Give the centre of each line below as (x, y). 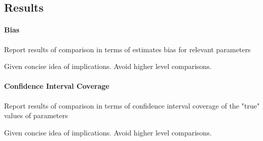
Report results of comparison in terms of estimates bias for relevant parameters (127, 49)
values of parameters (36, 115)
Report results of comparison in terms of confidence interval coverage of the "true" (132, 105)
